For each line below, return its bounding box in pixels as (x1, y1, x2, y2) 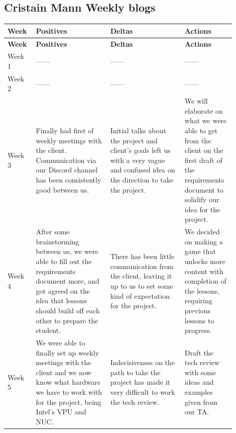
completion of (184, 276, 226, 286)
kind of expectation (110, 290, 170, 301)
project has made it (110, 377, 170, 387)
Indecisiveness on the (110, 357, 175, 368)
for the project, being (36, 396, 101, 407)
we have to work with (36, 386, 102, 397)
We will (184, 96, 208, 106)
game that (184, 246, 216, 256)
